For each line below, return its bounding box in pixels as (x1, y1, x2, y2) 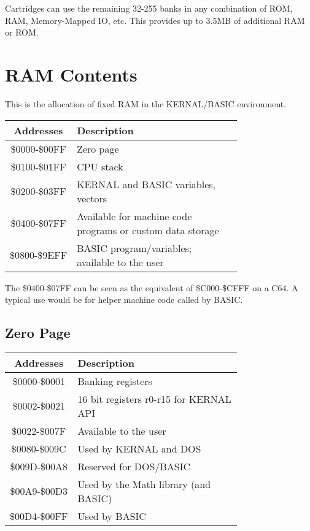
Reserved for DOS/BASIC (77, 459, 190, 473)
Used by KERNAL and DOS (77, 441, 201, 456)
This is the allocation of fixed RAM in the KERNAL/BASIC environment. (5, 97, 287, 110)
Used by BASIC (77, 508, 146, 523)
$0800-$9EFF (10, 248, 68, 262)
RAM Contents (5, 61, 138, 86)
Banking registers (77, 373, 152, 388)
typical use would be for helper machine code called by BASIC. (5, 293, 243, 306)
